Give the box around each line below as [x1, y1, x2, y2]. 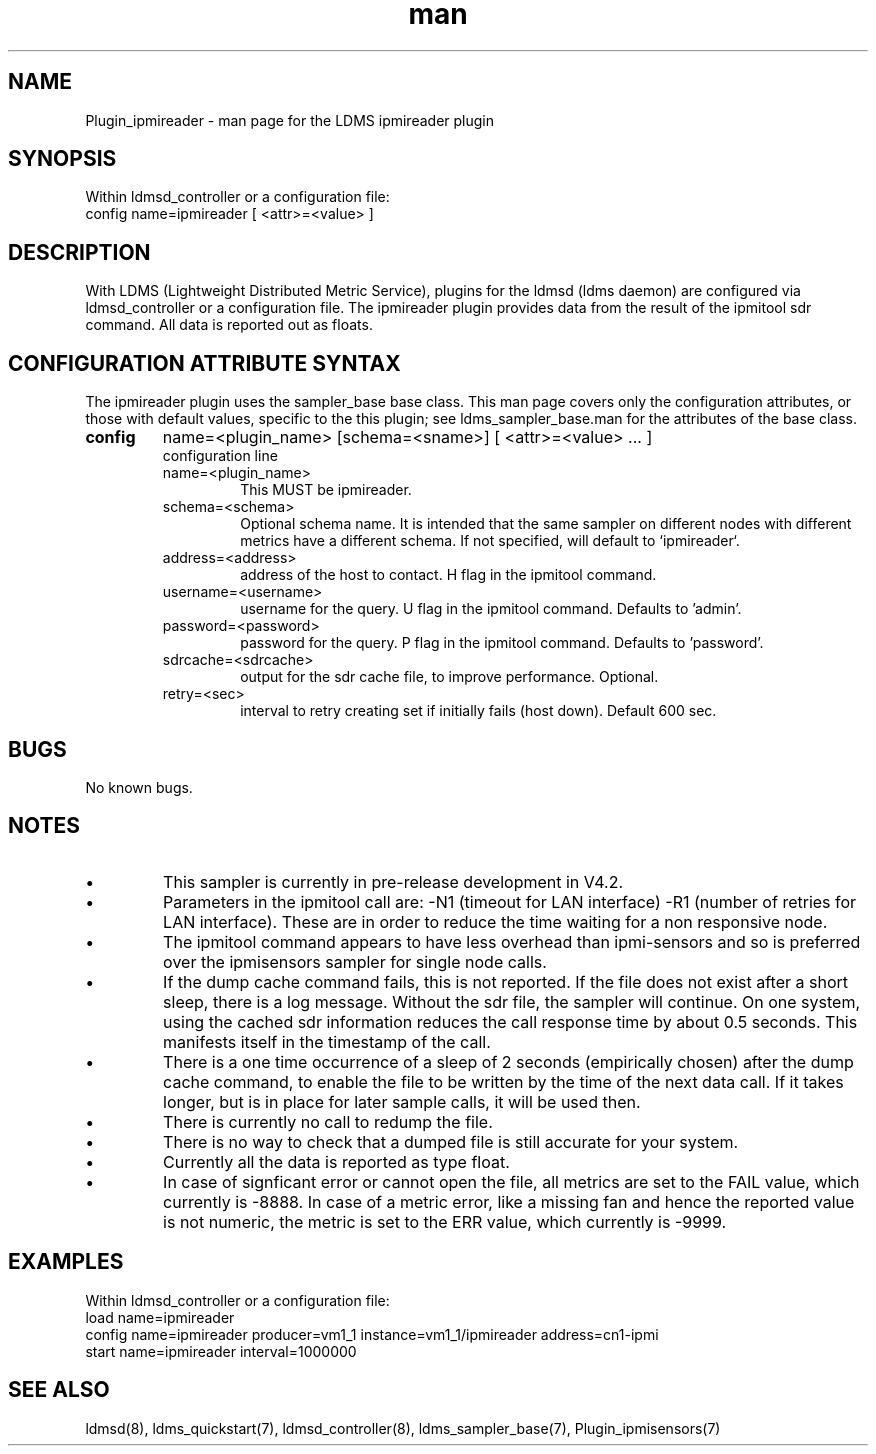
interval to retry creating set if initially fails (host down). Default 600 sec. [240, 702, 717, 720]
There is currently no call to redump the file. [163, 1111, 493, 1132]
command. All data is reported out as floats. [85, 316, 373, 334]
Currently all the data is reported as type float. [163, 1151, 510, 1172]
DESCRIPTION [8, 239, 151, 265]
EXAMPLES [8, 1249, 124, 1275]
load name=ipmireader [85, 1308, 235, 1326]
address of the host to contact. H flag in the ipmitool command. [240, 566, 657, 584]
